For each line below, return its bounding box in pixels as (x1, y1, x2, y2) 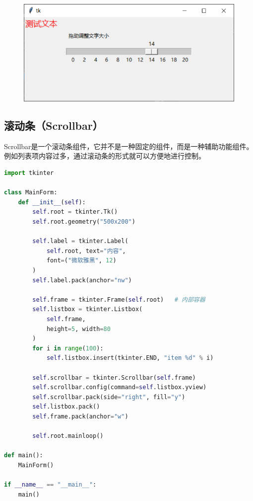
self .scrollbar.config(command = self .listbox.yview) (32, 384, 207, 391)
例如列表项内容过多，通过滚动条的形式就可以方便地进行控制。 (4, 151, 205, 161)
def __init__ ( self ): (18, 198, 86, 206)
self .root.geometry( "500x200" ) (32, 218, 135, 226)
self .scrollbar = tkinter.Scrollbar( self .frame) (32, 374, 196, 381)
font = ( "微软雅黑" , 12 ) (46, 257, 117, 264)
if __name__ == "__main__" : (4, 481, 97, 489)
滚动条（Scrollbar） (4, 118, 103, 133)
